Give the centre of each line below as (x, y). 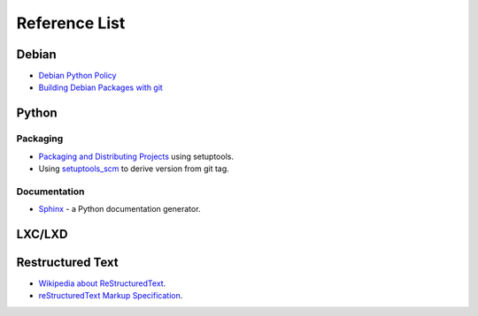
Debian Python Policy (77, 76)
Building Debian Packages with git (100, 87)
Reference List (71, 23)
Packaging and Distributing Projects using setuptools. (136, 156)
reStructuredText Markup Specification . (111, 296)
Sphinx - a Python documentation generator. (119, 209)
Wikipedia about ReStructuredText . (102, 283)
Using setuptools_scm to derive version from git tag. (134, 169)
